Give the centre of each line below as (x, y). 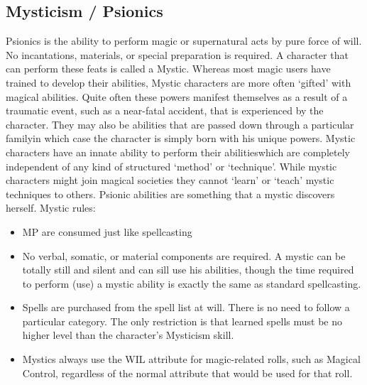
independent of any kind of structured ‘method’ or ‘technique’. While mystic (171, 166)
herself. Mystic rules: (51, 208)
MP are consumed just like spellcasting (107, 231)
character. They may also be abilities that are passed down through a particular (180, 124)
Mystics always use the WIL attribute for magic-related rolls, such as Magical (191, 359)
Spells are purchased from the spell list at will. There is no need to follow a (186, 307)
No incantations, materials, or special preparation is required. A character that (177, 54)
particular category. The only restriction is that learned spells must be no (182, 321)
